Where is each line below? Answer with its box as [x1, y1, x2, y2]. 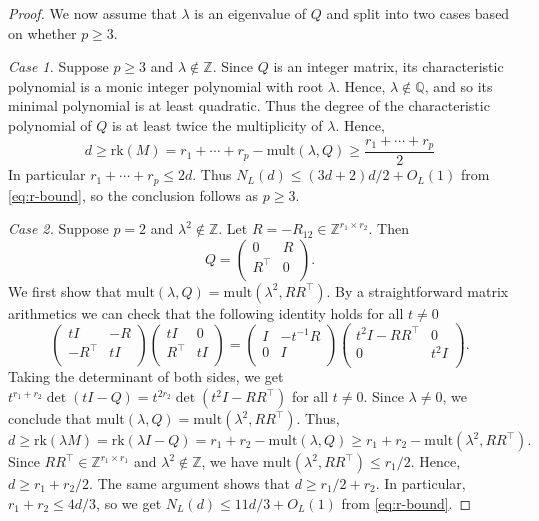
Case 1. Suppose [8, 56, 109, 77]
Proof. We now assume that [8, 3, 177, 23]
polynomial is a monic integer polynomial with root [8, 75, 324, 96]
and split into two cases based [326, 3, 510, 23]
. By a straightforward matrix [326, 280, 509, 301]
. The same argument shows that [89, 473, 290, 494]
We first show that [8, 280, 122, 301]
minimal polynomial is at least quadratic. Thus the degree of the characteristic [8, 95, 490, 116]
